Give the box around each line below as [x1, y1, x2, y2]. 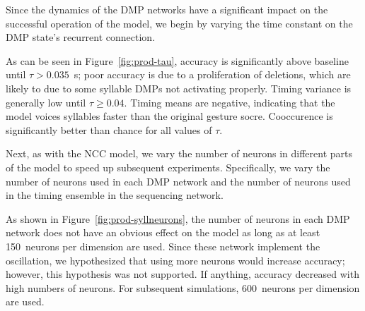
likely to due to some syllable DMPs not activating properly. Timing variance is [6, 80, 352, 95]
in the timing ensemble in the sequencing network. [6, 188, 224, 202]
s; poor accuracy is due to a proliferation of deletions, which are [74, 67, 351, 82]
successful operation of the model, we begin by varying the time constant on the [6, 16, 353, 30]
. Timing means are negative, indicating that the [124, 94, 335, 109]
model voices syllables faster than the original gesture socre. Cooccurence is [6, 109, 333, 123]
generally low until [6, 94, 86, 109]
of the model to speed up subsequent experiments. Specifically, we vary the [6, 159, 330, 174]
